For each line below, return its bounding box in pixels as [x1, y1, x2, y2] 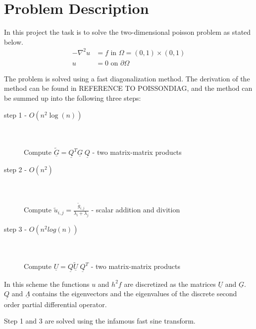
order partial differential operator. [4, 299, 107, 309]
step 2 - [4, 164, 27, 175]
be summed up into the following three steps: [4, 93, 141, 103]
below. [4, 36, 23, 47]
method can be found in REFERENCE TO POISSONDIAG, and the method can [4, 83, 253, 93]
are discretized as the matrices [124, 278, 216, 289]
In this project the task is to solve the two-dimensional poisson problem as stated [4, 27, 251, 37]
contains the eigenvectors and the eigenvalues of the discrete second [32, 288, 237, 299]
